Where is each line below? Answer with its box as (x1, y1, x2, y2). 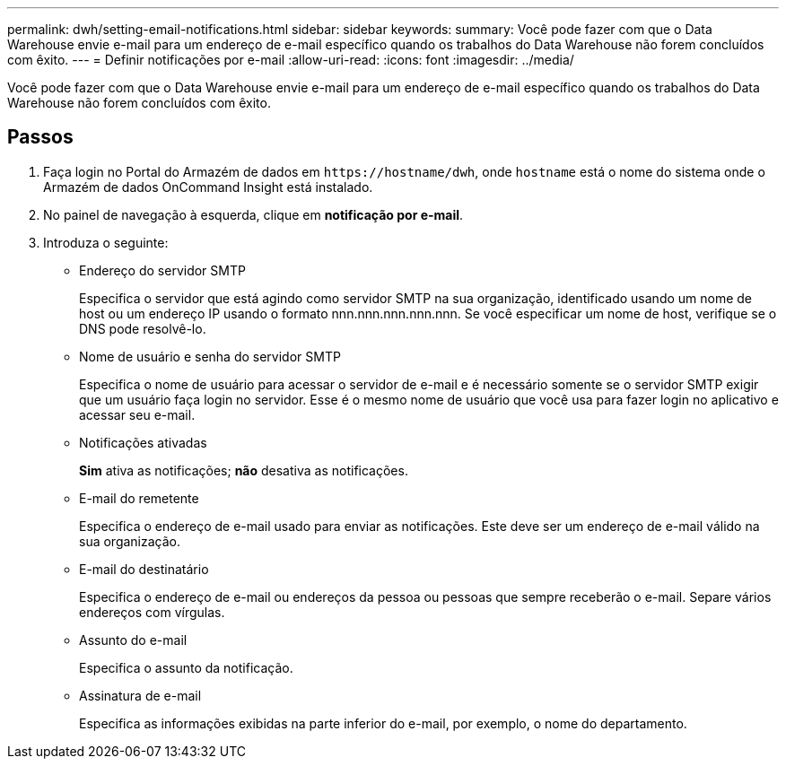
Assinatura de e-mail (79, 687, 202, 703)
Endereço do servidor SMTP (79, 262, 246, 278)
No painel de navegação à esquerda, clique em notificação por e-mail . (43, 206, 464, 222)
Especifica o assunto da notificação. (79, 659, 293, 675)
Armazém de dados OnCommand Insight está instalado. (43, 178, 373, 195)
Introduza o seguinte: (43, 234, 169, 250)
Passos (7, 126, 74, 149)
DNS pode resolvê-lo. (79, 320, 206, 336)
